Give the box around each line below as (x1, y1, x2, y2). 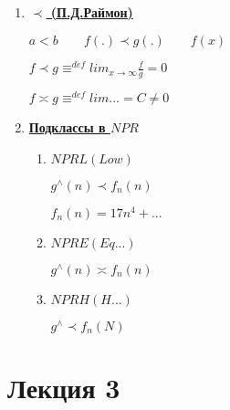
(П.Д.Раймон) (50, 3, 133, 21)
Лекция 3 (7, 369, 120, 406)
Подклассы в (28, 118, 106, 137)
